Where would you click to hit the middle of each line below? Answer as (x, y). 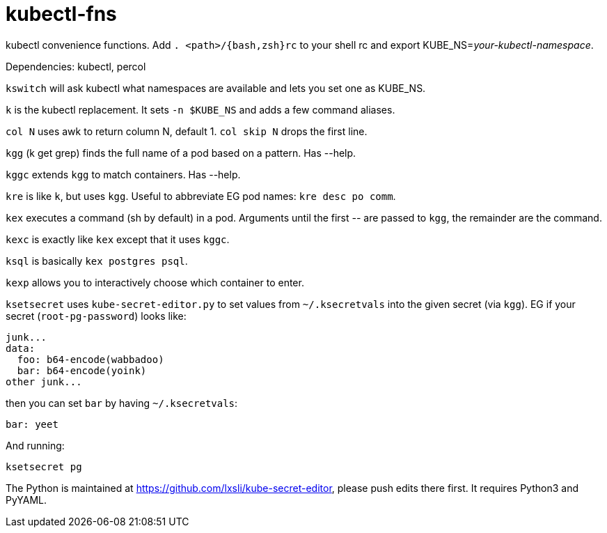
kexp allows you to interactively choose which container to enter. (155, 282)
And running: (35, 445)
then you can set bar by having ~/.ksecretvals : (122, 403)
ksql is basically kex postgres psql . (97, 261)
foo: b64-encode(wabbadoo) (90, 359)
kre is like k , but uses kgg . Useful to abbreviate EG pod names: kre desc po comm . (201, 196)
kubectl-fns (61, 14)
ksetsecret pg (44, 466)
